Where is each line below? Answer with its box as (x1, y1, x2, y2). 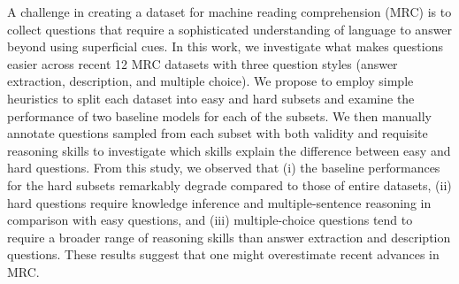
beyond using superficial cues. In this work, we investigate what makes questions (7, 37, 443, 56)
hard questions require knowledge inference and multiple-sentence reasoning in (7, 193, 432, 211)
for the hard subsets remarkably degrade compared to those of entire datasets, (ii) (7, 175, 452, 194)
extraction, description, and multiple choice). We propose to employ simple (7, 72, 414, 90)
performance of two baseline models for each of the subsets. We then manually (7, 106, 432, 125)
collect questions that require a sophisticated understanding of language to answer (7, 19, 453, 38)
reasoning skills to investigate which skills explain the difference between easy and (7, 141, 451, 159)
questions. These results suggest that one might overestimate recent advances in (7, 245, 440, 264)
